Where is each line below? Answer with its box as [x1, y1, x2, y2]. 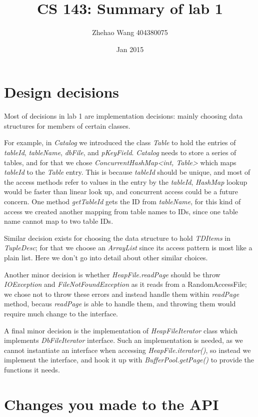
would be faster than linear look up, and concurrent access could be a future [4, 186, 238, 197]
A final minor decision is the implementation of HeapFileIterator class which [4, 325, 238, 335]
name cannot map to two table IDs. [4, 216, 113, 226]
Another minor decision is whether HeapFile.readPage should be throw [4, 269, 220, 279]
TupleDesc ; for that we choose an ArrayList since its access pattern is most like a [4, 242, 252, 253]
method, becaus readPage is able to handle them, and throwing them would [4, 298, 236, 309]
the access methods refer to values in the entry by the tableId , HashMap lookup [4, 176, 247, 187]
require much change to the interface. [4, 308, 118, 318]
